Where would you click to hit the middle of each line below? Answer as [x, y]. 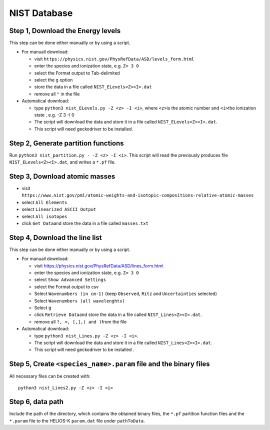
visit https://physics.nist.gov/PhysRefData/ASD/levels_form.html [114, 59]
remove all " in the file [57, 94]
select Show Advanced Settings [70, 279]
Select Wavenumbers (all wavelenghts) [79, 300]
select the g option [53, 80]
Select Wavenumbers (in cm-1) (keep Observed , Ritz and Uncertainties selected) [126, 294]
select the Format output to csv [66, 286]
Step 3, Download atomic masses [62, 176]
